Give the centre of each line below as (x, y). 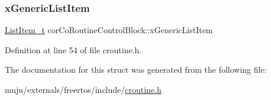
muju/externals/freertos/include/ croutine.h (83, 89)
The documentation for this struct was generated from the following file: (136, 70)
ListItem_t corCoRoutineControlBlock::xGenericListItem (109, 30)
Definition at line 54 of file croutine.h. (73, 49)
